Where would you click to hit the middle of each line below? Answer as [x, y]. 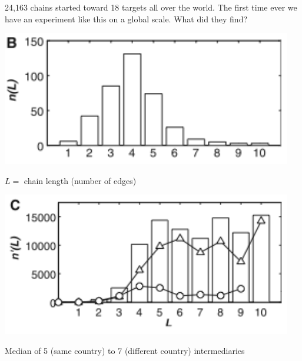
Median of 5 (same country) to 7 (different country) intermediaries [125, 350]
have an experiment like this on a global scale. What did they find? [126, 19]
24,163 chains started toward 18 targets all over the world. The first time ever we [151, 7]
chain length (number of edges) [80, 180]
